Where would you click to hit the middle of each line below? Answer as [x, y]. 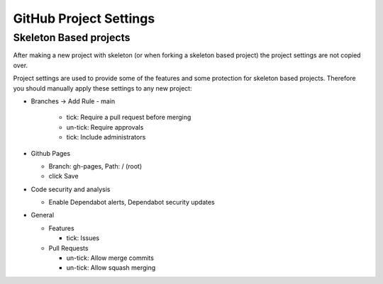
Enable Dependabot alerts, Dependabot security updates [132, 203]
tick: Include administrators [106, 137]
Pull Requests [68, 248]
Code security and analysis [71, 189]
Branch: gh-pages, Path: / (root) [95, 166]
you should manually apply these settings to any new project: [102, 88]
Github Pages [51, 153]
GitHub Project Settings [84, 18]
